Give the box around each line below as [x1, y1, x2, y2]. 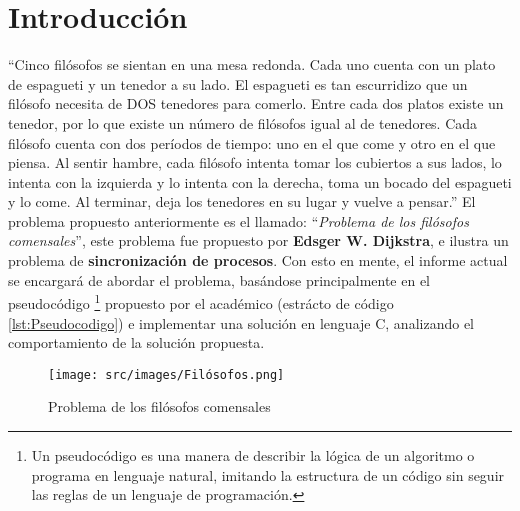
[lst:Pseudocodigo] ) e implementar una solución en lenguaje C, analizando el [8, 312, 474, 333]
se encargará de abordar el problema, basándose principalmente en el [8, 269, 431, 290]
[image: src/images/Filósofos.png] [48, 367, 285, 382]
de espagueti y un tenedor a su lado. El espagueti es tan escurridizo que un [8, 73, 468, 94]
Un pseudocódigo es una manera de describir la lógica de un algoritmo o [31, 444, 475, 465]
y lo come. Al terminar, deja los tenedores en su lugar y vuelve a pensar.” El [8, 191, 476, 212]
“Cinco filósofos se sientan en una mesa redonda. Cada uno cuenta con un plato [8, 54, 496, 75]
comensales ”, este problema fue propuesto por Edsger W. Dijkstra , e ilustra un [8, 230, 509, 251]
